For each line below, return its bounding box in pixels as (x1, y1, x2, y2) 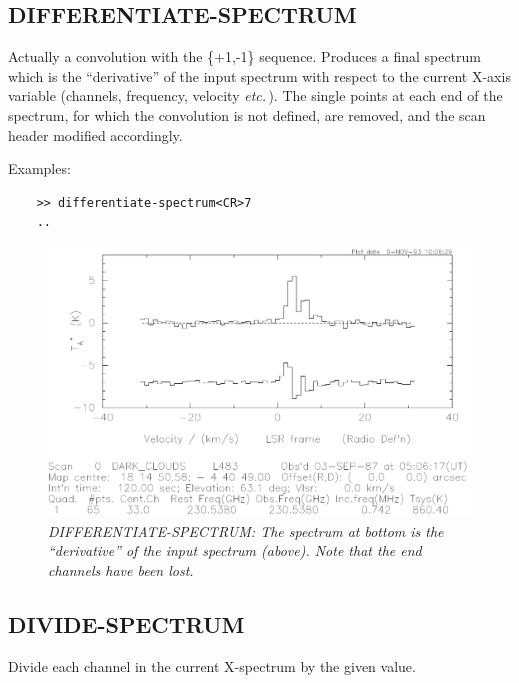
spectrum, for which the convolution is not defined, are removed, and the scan (8, 104, 486, 125)
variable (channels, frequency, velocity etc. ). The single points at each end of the (8, 85, 503, 106)
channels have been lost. (48, 559, 194, 580)
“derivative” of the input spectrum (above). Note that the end (48, 540, 422, 561)
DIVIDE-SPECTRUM (8, 608, 245, 639)
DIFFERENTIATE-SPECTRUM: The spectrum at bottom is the (48, 520, 444, 541)
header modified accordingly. (8, 124, 183, 145)
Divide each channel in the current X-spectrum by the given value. (8, 655, 416, 676)
